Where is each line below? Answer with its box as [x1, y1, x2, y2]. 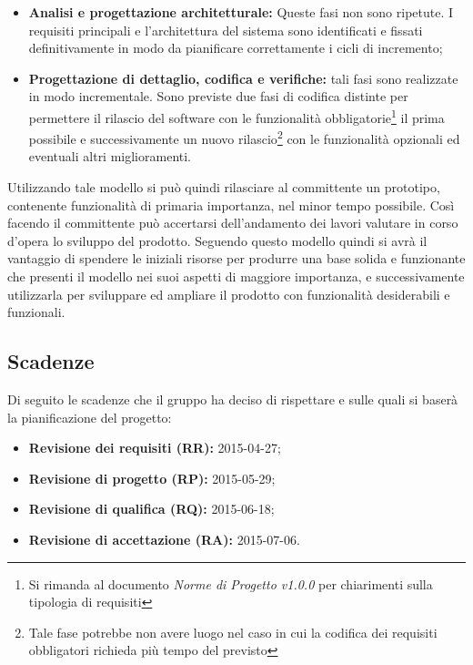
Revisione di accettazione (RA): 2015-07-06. [28, 529, 300, 548]
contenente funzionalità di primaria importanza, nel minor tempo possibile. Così [7, 195, 455, 214]
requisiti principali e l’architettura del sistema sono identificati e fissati [28, 20, 423, 39]
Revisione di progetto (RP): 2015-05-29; [28, 468, 276, 487]
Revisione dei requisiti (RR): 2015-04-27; [28, 438, 281, 457]
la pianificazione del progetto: [7, 407, 172, 426]
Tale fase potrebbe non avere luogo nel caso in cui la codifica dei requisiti [28, 622, 438, 641]
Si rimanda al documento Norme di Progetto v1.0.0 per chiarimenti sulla [28, 574, 433, 593]
